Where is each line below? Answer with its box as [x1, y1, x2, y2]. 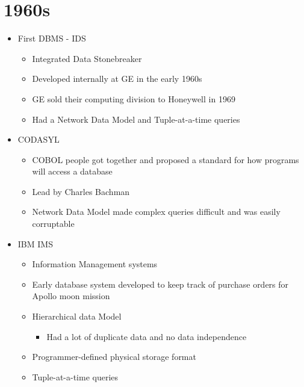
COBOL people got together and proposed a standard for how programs [32, 153, 299, 166]
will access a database [32, 165, 113, 178]
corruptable [32, 217, 75, 230]
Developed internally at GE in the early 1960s [32, 72, 202, 85]
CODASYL [17, 133, 60, 146]
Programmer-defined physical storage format [32, 350, 196, 363]
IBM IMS [17, 237, 53, 250]
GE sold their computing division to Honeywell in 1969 [32, 92, 235, 105]
